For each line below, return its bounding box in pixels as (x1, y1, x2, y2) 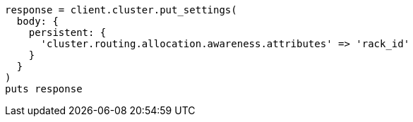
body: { (16, 16, 59, 27)
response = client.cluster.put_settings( (5, 4, 237, 16)
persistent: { (28, 27, 107, 38)
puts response (5, 83, 83, 94)
